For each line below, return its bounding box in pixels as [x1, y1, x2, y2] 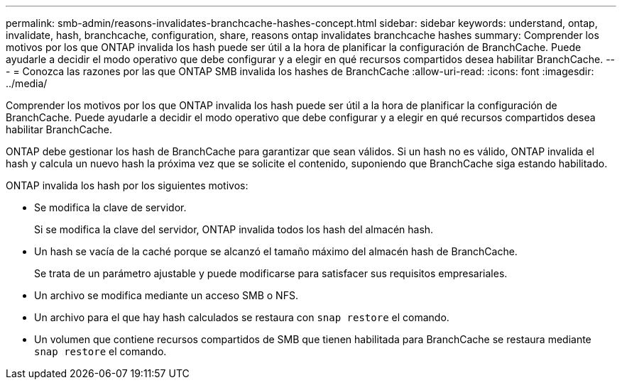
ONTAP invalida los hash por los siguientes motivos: [6, 179, 249, 191]
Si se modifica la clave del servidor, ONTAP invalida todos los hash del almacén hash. [34, 223, 434, 235]
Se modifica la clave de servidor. [34, 201, 187, 213]
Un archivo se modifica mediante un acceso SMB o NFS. [34, 289, 298, 301]
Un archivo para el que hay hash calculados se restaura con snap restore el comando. [34, 311, 449, 323]
